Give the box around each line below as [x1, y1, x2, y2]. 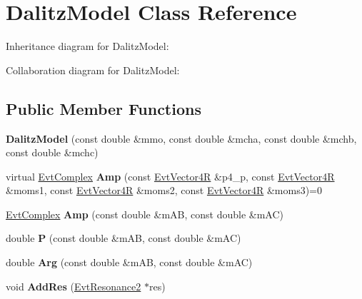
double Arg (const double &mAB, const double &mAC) [6, 255, 253, 270]
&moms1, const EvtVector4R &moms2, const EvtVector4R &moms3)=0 [6, 183, 323, 198]
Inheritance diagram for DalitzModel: [6, 39, 169, 54]
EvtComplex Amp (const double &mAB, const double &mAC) [6, 206, 283, 221]
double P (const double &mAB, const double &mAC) [6, 230, 241, 245]
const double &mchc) [6, 145, 99, 160]
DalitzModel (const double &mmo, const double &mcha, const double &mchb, [6, 131, 357, 146]
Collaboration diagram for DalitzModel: [6, 62, 180, 77]
